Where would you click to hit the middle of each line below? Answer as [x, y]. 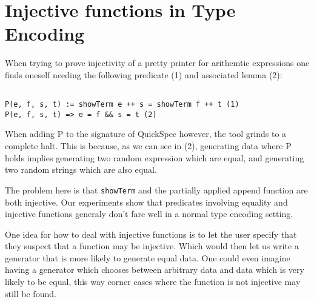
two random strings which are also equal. [81, 169]
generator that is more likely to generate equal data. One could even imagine [148, 257]
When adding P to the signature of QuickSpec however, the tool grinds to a [146, 134]
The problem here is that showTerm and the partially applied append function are [156, 190]
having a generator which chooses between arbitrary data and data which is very [155, 270]
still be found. [31, 293]
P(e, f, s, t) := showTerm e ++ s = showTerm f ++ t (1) [122, 105]
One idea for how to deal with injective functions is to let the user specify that [151, 234]
